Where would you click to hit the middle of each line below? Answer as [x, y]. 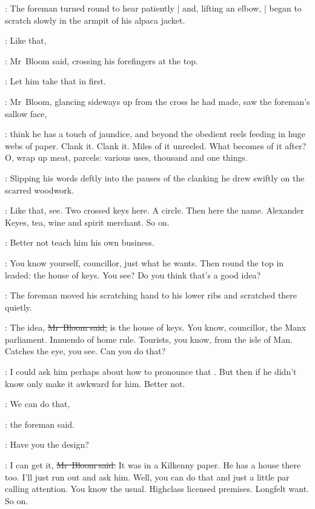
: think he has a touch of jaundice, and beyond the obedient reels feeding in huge [155, 134]
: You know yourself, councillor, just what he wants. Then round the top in [144, 262]
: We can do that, [38, 404]
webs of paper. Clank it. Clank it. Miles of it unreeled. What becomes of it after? [156, 145]
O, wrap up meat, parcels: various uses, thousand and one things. [126, 157]
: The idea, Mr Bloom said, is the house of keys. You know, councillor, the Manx [156, 327]
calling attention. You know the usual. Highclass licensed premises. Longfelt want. [157, 489]
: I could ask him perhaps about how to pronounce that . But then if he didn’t [151, 372]
